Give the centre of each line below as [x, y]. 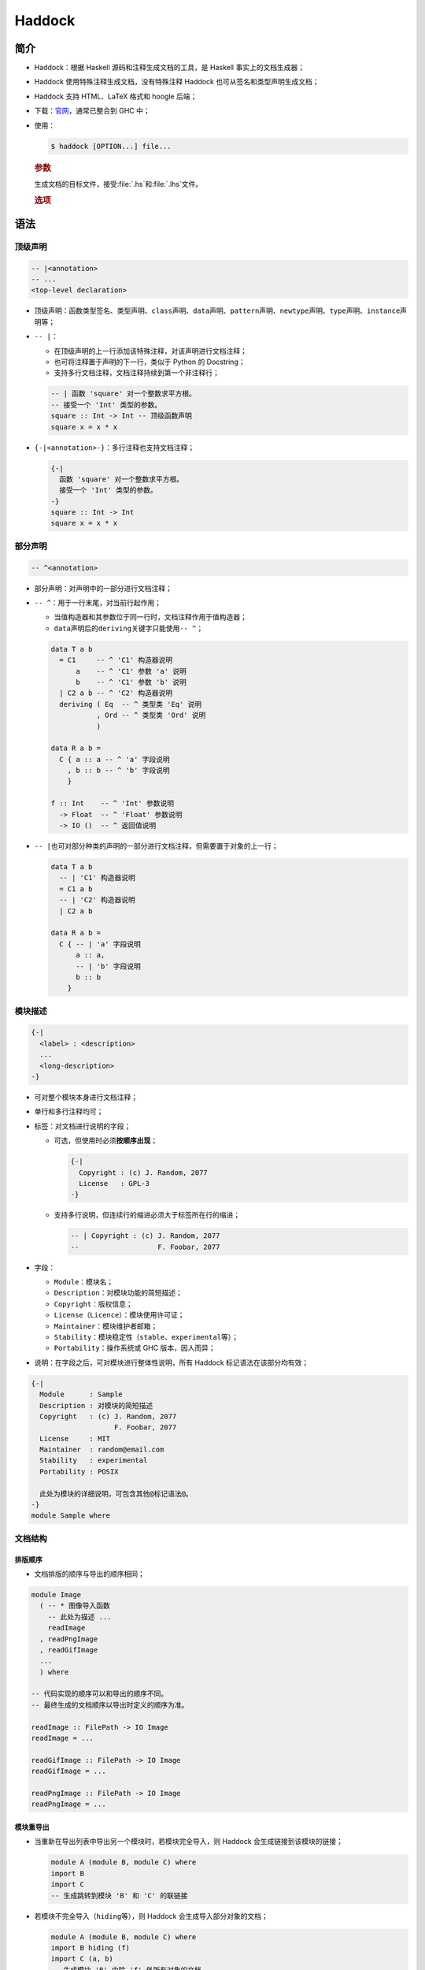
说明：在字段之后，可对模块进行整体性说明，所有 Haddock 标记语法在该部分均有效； [172, 1362]
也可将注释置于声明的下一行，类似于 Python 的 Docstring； [150, 362]
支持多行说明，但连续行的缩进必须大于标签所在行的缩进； [147, 1215]
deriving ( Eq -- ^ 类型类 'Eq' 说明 [131, 704]
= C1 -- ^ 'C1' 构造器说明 [116, 660]
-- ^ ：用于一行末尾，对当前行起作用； [98, 602]
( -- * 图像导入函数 [75, 1606]
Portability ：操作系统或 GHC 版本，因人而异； [135, 1348]
